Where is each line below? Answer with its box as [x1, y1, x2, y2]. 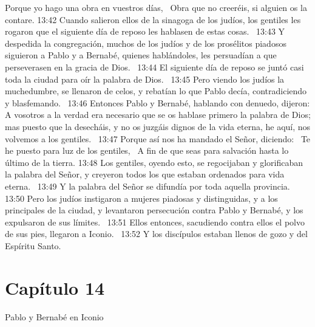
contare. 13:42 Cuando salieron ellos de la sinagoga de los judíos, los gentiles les [5, 13, 301, 26]
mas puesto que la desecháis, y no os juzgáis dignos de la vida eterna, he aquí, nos [5, 120, 311, 133]
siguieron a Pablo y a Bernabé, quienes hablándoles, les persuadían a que [5, 49, 277, 61]
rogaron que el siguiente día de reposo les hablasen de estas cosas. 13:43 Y [5, 25, 285, 38]
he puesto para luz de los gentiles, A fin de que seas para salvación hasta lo [5, 144, 289, 157]
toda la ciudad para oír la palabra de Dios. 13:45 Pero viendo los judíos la [5, 72, 285, 85]
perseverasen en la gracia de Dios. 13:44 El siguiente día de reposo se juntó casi [5, 60, 304, 73]
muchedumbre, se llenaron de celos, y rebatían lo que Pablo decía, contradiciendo [5, 84, 307, 97]
